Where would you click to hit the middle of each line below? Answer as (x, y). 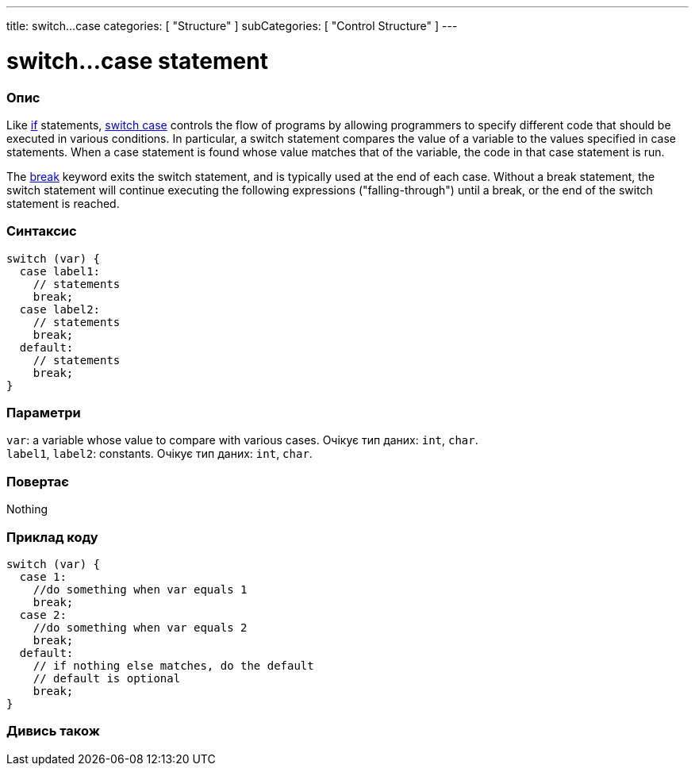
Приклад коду (52, 537)
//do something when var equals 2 (140, 627)
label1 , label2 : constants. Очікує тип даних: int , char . (159, 454)
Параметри (44, 413)
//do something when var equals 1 (140, 589)
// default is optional (107, 678)
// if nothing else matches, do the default (173, 665)
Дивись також (53, 731)
